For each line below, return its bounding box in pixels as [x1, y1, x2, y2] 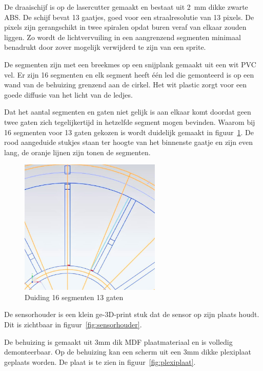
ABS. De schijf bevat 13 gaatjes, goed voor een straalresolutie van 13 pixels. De [4, 11, 254, 22]
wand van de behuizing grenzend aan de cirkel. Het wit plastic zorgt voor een [4, 79, 247, 90]
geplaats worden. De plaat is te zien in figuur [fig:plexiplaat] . [4, 356, 196, 367]
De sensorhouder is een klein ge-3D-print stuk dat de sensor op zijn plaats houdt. [4, 309, 259, 320]
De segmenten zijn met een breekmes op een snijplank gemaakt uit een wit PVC [4, 59, 256, 69]
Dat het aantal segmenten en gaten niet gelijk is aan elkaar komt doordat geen [4, 106, 251, 117]
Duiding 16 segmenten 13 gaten [25, 291, 124, 302]
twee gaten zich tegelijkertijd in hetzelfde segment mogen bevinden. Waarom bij [4, 116, 255, 127]
